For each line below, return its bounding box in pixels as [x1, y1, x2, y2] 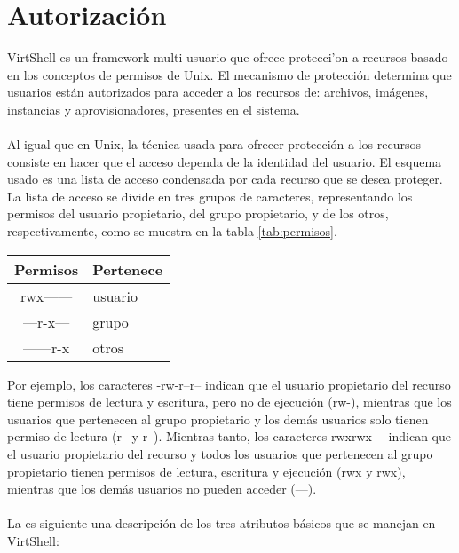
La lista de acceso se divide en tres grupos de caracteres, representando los [7, 186, 413, 205]
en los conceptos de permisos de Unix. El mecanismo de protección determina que [7, 65, 452, 83]
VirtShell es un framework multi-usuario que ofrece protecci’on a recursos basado [7, 48, 448, 67]
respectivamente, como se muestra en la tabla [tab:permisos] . [7, 222, 337, 241]
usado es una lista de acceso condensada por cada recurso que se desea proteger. [7, 170, 443, 188]
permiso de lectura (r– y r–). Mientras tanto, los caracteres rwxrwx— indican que [7, 427, 451, 446]
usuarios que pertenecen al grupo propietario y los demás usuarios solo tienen [7, 409, 429, 428]
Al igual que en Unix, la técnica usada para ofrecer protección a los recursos [7, 135, 422, 154]
